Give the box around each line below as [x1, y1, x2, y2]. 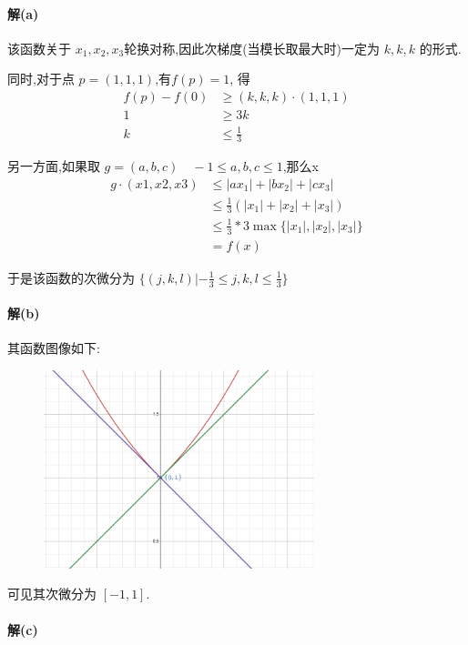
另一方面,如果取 [7, 156, 100, 176]
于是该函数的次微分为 [7, 267, 135, 287]
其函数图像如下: [7, 338, 100, 358]
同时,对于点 [7, 69, 75, 88]
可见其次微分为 [7, 584, 97, 603]
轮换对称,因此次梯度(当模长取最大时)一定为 [124, 38, 381, 57]
